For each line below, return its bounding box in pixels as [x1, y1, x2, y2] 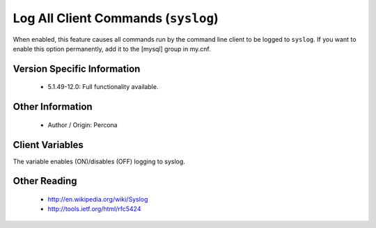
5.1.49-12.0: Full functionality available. [47, 83, 159, 91]
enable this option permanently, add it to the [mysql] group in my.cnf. [13, 44, 212, 53]
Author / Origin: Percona [47, 120, 118, 129]
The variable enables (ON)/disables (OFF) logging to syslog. [13, 157, 186, 165]
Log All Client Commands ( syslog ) [13, 10, 219, 26]
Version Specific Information [13, 63, 141, 74]
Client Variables [13, 139, 84, 151]
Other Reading [13, 175, 77, 187]
